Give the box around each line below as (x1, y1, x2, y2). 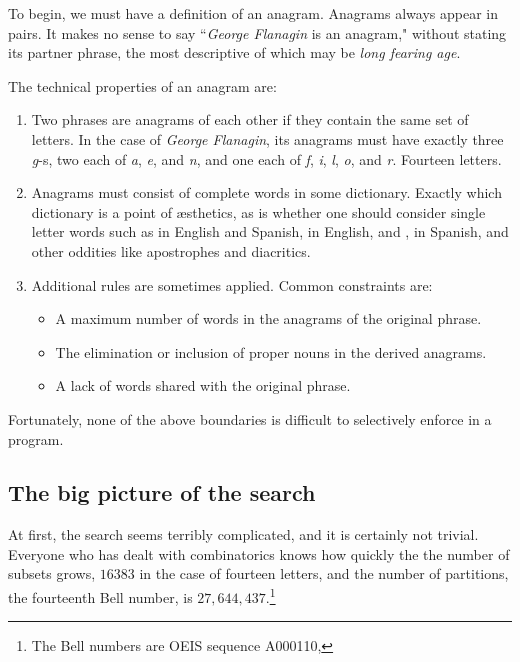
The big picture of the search (8, 477, 316, 508)
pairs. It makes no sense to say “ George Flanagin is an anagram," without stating (8, 22, 507, 43)
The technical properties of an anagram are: (8, 75, 277, 96)
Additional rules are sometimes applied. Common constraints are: (31, 274, 433, 295)
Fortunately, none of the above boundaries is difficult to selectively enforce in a (8, 408, 492, 429)
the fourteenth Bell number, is (8, 586, 193, 607)
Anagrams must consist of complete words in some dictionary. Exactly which (31, 182, 502, 203)
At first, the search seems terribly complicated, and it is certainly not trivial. (8, 524, 479, 545)
